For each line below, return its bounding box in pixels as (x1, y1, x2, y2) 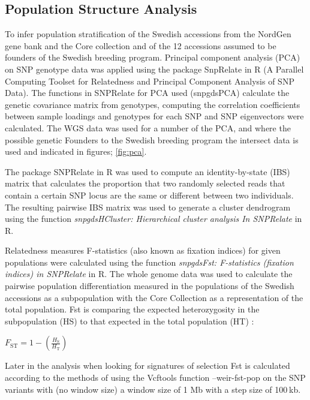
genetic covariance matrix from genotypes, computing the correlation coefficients (5, 98, 300, 110)
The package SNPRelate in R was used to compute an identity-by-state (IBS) (5, 165, 290, 178)
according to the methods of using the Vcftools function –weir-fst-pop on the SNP (5, 371, 306, 384)
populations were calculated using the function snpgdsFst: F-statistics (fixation (5, 255, 294, 268)
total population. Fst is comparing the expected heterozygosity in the (5, 303, 260, 315)
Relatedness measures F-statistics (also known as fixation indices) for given (5, 244, 281, 257)
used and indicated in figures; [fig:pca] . (5, 145, 147, 158)
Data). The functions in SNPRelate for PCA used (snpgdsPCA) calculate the (5, 86, 290, 99)
